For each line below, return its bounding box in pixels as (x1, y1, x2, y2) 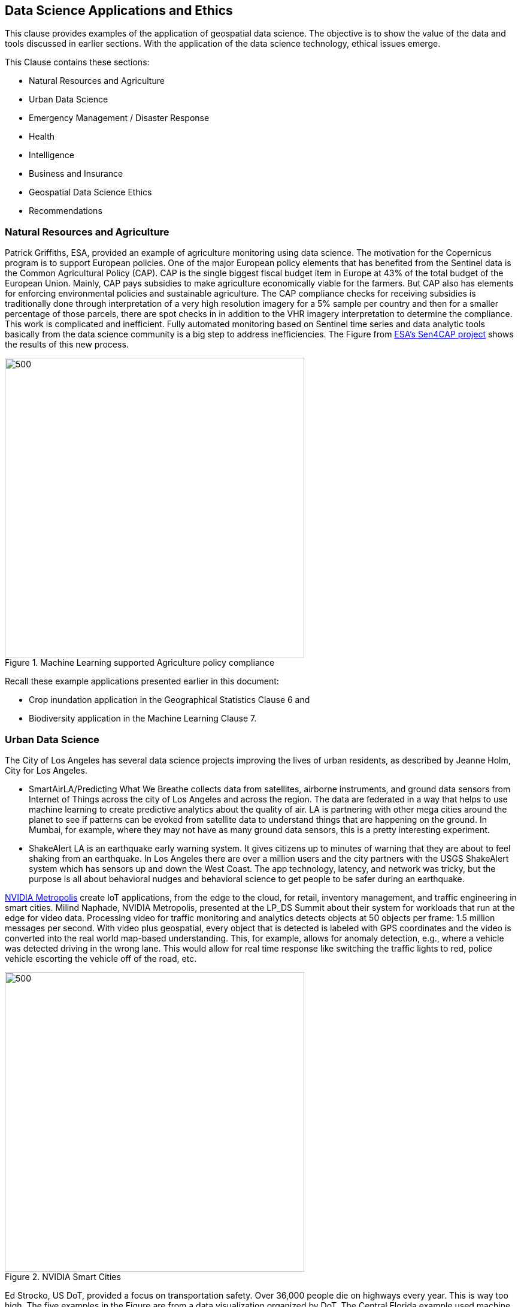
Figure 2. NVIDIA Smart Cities (5, 1271, 121, 1282)
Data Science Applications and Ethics (5, 3, 233, 18)
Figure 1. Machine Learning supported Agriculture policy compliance (5, 657, 275, 668)
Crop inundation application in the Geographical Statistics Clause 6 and (29, 695, 310, 705)
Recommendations (29, 206, 102, 216)
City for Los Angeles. (5, 765, 87, 775)
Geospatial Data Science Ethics (29, 187, 152, 198)
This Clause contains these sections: (5, 57, 150, 68)
